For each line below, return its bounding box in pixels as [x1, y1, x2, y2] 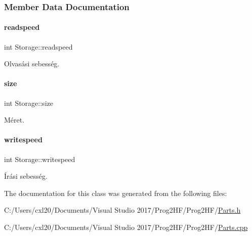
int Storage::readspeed [4, 41, 73, 52]
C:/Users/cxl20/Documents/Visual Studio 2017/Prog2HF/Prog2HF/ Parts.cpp [4, 221, 248, 232]
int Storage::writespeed [4, 153, 75, 164]
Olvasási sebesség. [4, 58, 60, 69]
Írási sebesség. [4, 171, 48, 181]
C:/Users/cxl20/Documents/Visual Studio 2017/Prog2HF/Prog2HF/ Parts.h [4, 205, 241, 215]
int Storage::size [4, 97, 53, 108]
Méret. [4, 114, 25, 125]
